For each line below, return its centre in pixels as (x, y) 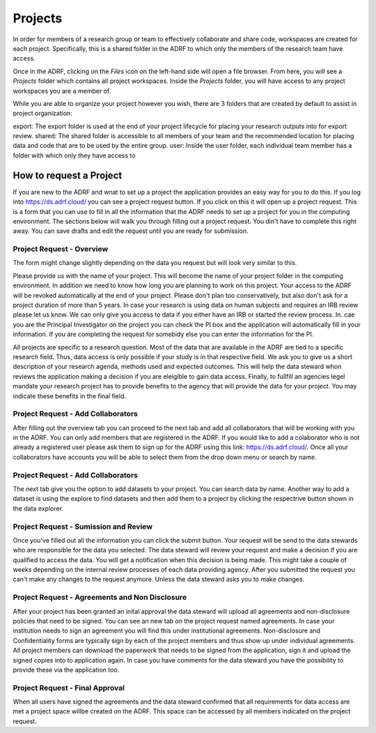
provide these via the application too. (66, 670)
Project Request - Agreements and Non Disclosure (100, 598)
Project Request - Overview (61, 249)
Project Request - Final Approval (69, 688)
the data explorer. (38, 508)
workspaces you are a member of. (62, 91)
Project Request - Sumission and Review (83, 527)
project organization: (42, 113)
